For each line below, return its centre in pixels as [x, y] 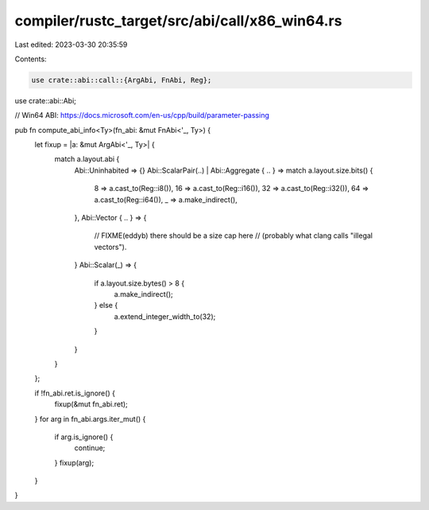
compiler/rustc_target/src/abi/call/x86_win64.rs [178, 21]
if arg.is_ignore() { [84, 437]
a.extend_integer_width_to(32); [165, 316]
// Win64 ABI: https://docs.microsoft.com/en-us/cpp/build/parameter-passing [142, 115]
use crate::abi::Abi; [46, 100]
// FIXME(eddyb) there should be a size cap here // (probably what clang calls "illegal [234, 236]
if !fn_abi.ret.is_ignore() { [75, 393]
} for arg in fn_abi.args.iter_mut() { [90, 419]
